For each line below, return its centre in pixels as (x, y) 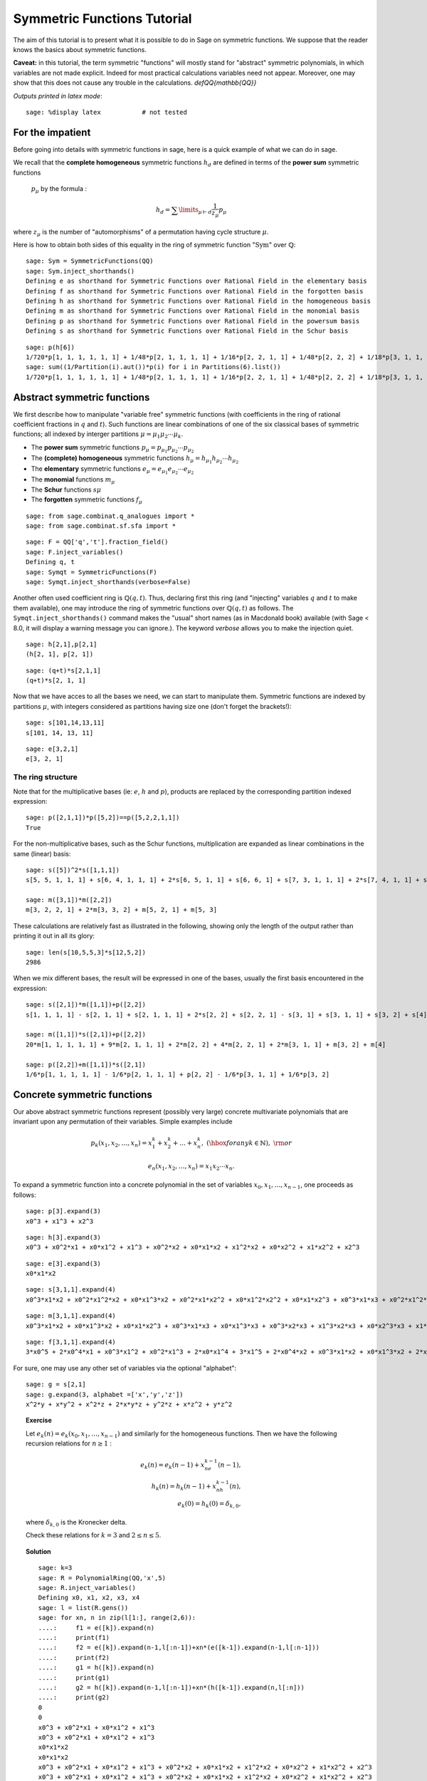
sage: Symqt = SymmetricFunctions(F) (92, 572)
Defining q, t (50, 562)
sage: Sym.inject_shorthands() (80, 271)
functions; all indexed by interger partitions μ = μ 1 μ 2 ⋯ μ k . (98, 435)
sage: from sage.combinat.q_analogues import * (110, 516)
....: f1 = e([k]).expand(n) (96, 1627)
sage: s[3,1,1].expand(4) (71, 1290)
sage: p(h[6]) (50, 347)
